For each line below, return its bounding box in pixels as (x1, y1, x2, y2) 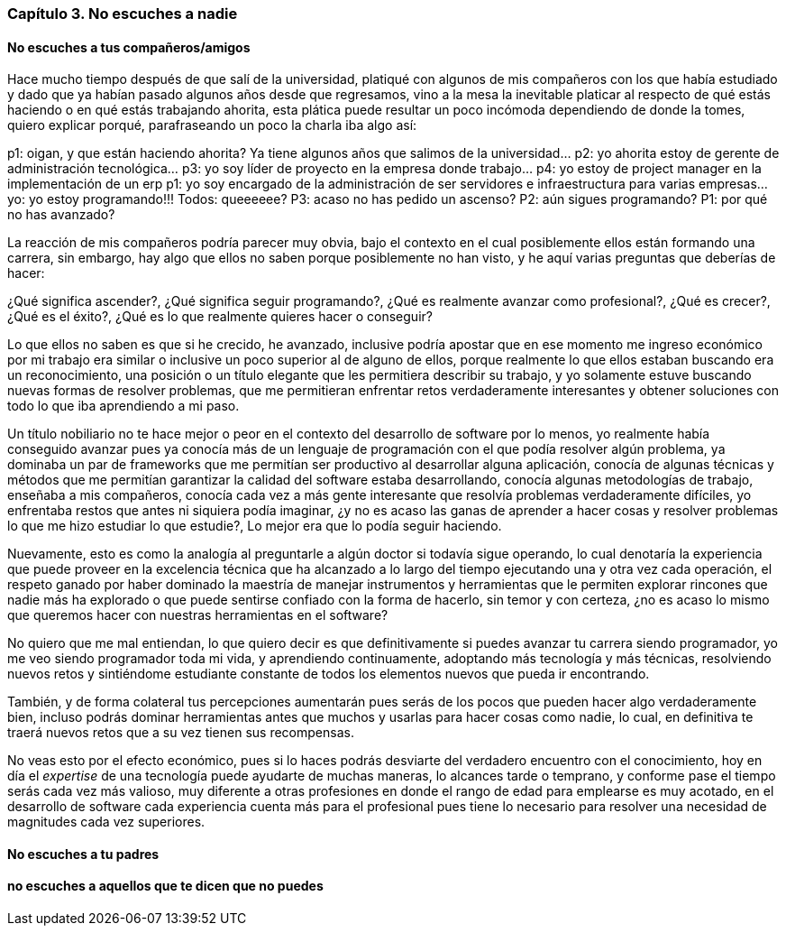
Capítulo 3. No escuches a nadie (7, 5, 238, 23)
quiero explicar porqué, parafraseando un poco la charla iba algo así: (7, 117, 417, 134)
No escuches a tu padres (7, 845, 160, 862)
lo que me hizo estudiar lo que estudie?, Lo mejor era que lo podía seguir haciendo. (7, 518, 502, 534)
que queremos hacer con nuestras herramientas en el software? (7, 607, 388, 624)
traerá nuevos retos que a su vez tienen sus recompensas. (7, 725, 354, 741)
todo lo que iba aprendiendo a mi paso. (7, 398, 240, 414)
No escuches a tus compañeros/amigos (7, 39, 251, 55)
